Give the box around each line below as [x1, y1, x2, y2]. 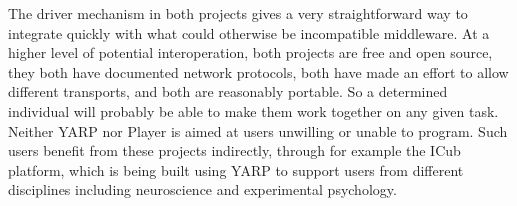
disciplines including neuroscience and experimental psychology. [8, 179, 397, 200]
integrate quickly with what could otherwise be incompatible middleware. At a [8, 22, 490, 43]
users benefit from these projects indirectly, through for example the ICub [8, 140, 461, 161]
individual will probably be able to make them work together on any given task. [8, 100, 499, 121]
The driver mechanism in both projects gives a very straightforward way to [8, 3, 468, 23]
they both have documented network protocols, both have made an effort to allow [8, 61, 509, 82]
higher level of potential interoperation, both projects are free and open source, [8, 42, 493, 63]
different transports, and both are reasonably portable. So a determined [8, 81, 448, 102]
